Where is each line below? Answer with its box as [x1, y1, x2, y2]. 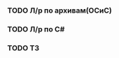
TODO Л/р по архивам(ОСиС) [7, 6, 112, 15]
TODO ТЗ [7, 43, 40, 52]
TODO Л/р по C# [7, 24, 65, 34]
